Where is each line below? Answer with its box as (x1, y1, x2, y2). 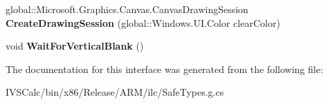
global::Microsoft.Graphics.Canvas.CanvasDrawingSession (6, 2, 248, 16)
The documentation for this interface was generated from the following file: (6, 61, 323, 76)
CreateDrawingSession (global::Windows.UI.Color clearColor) (6, 15, 280, 30)
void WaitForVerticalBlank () (6, 39, 144, 53)
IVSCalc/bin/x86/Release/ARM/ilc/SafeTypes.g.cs (6, 85, 224, 99)
